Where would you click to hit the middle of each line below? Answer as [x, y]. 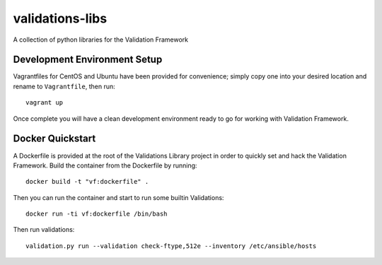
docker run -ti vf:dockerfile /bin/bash [97, 214]
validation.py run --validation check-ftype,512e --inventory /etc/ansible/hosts [171, 246]
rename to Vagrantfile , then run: [64, 86]
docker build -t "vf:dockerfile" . [87, 182]
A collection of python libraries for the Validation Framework [101, 40]
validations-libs [60, 18]
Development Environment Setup [88, 60]
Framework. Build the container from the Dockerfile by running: [105, 165]
